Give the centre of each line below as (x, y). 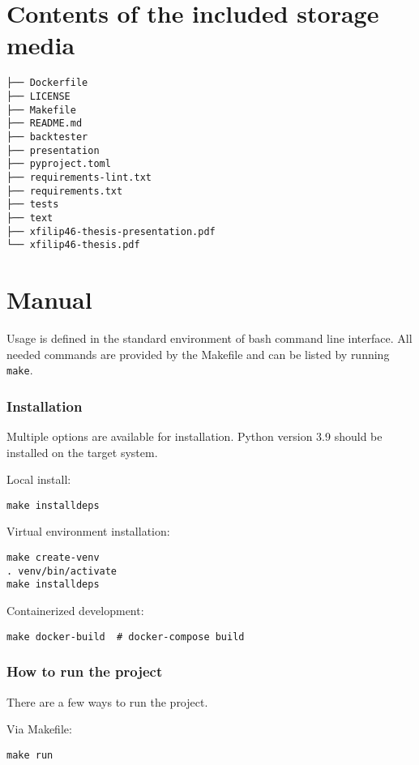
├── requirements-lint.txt (79, 177)
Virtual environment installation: (88, 531)
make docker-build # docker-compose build (126, 637)
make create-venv (53, 558)
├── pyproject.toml (59, 164)
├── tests (33, 205)
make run (30, 755)
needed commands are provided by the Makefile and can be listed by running (198, 354)
